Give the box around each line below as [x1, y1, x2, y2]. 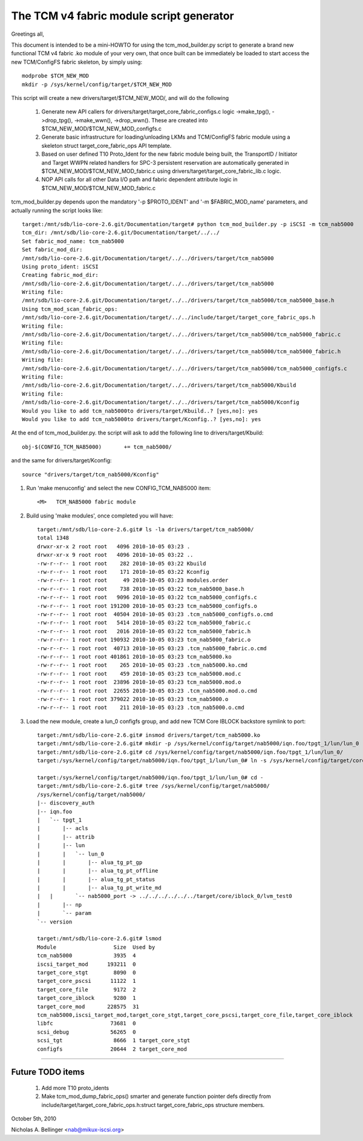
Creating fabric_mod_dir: [22, 271, 99, 279]
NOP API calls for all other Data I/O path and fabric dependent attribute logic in [41, 176, 238, 183]
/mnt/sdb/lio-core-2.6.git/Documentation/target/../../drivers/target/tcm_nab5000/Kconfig [22, 399, 299, 406]
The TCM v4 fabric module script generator [11, 9, 234, 22]
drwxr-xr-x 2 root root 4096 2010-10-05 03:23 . [37, 543, 191, 550]
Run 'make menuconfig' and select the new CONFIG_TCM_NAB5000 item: [26, 484, 211, 491]
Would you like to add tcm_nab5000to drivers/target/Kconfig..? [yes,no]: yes [22, 416, 261, 422]
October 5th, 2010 [11, 1115, 57, 1122]
